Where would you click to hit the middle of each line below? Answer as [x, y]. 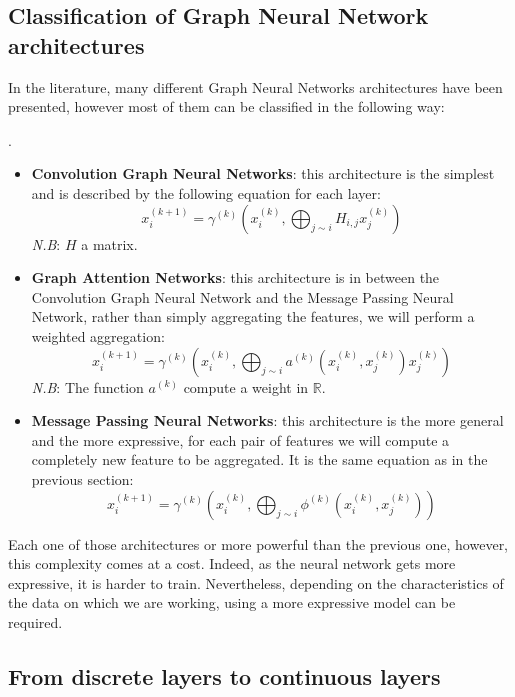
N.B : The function [87, 386]
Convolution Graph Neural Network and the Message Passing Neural [242, 296]
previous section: [82, 478]
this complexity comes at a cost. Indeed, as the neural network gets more [232, 563]
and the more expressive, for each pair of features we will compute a [240, 439]
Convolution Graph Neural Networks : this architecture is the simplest [263, 173]
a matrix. [109, 243]
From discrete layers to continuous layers [224, 675]
